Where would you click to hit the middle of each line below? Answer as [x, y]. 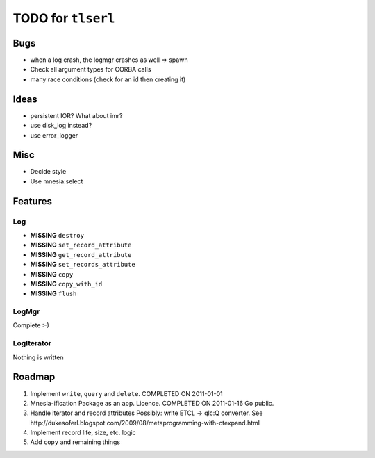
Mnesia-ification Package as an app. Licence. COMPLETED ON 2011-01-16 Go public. [152, 403]
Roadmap [34, 377]
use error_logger [54, 135]
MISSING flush [53, 294]
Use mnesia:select [57, 181]
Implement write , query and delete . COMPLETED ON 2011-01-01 [127, 393]
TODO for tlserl [64, 18]
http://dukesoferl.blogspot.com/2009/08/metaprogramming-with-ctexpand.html [145, 423]
